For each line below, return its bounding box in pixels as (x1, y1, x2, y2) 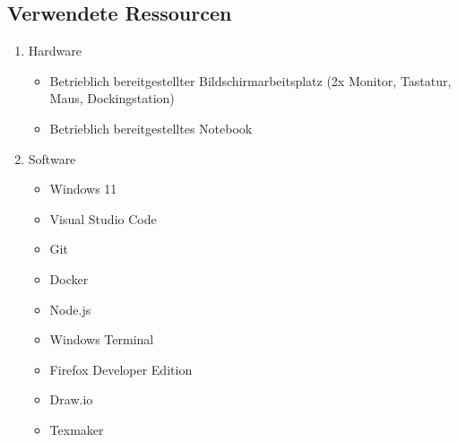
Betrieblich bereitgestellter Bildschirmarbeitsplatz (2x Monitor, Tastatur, (49, 71, 452, 90)
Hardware (28, 41, 82, 60)
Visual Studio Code (49, 209, 157, 228)
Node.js (49, 299, 91, 318)
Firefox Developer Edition (49, 360, 193, 378)
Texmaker (49, 420, 104, 438)
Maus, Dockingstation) (49, 89, 175, 108)
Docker (49, 269, 89, 288)
